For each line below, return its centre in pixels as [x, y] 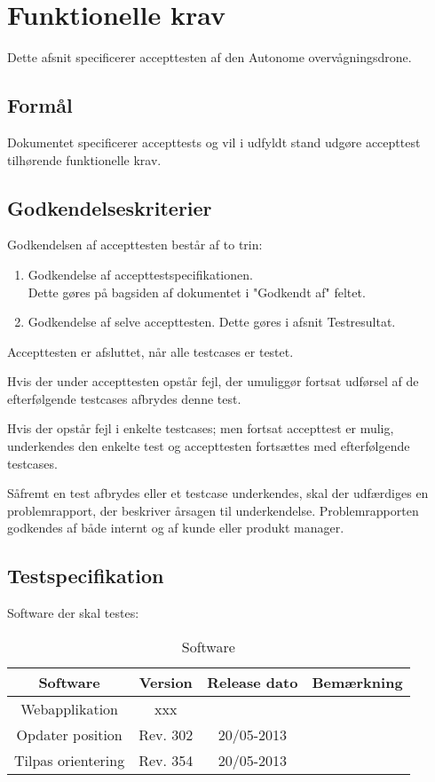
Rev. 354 [166, 760]
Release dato [253, 682]
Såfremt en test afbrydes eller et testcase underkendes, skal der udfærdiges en [218, 493]
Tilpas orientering [70, 760]
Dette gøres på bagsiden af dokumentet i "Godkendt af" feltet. [197, 292]
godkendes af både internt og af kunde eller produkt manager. [176, 528]
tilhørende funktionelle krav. [84, 159]
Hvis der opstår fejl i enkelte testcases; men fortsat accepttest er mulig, [201, 428]
